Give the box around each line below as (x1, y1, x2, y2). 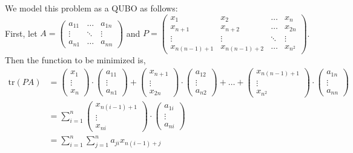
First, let (5, 27, 38, 39)
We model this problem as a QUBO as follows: (5, 2, 178, 14)
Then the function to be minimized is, (5, 54, 146, 66)
